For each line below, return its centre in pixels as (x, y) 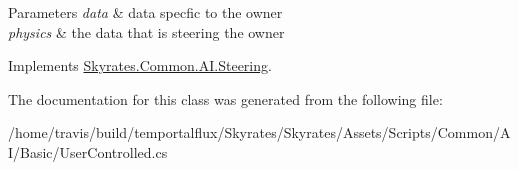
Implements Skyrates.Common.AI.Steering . (140, 65)
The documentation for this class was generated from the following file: (225, 98)
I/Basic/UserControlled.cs (88, 151)
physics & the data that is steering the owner (146, 31)
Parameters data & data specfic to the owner (145, 12)
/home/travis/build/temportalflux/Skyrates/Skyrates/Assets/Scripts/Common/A (259, 132)
